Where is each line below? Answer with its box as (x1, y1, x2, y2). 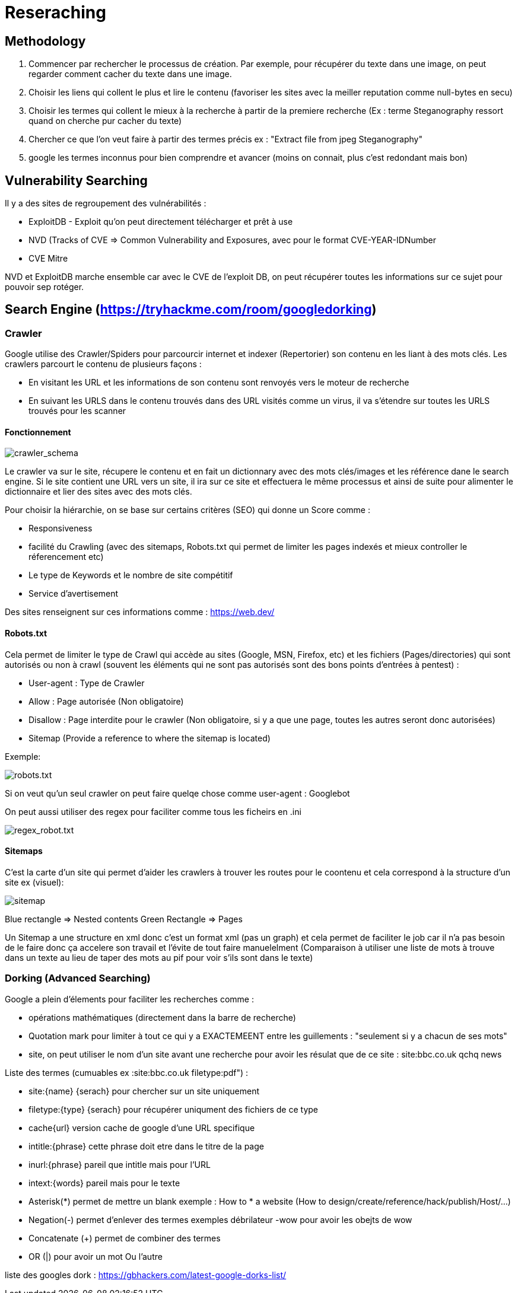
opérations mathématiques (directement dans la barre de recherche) (28, 1012, 296, 1023)
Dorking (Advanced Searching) (5, 972, 151, 985)
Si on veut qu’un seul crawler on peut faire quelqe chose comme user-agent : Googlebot (5, 788, 350, 798)
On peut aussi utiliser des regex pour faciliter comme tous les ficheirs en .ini (5, 806, 301, 817)
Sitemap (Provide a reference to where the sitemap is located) (28, 733, 271, 743)
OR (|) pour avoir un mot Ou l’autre (28, 1251, 163, 1262)
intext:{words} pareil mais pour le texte (28, 1177, 180, 1188)
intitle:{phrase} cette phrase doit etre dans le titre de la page (28, 1141, 264, 1151)
